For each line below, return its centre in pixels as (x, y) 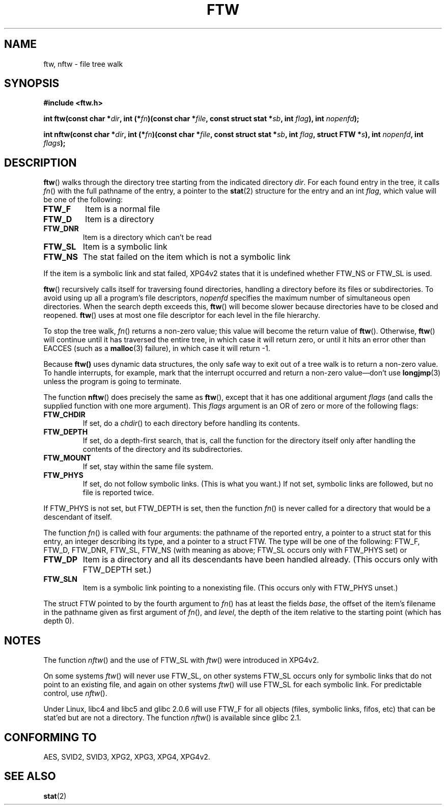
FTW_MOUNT (67, 458)
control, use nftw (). (75, 693)
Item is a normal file (122, 209)
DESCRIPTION (40, 163)
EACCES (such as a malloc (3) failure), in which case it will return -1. (157, 348)
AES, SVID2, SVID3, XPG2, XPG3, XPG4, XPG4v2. (127, 757)
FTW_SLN (60, 579)
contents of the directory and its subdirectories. (163, 449)
